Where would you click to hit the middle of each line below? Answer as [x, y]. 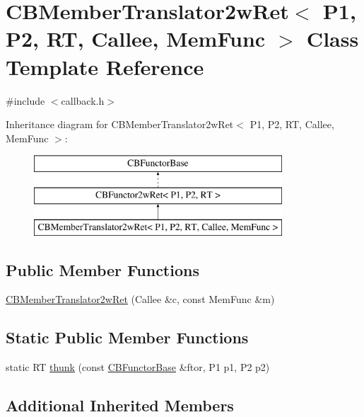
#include [25, 100]
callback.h [83, 100]
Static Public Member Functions [127, 337]
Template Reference [105, 66]
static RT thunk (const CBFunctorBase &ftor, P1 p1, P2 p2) [138, 367]
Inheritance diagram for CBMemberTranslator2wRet [120, 124]
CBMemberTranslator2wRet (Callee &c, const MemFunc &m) [140, 299]
